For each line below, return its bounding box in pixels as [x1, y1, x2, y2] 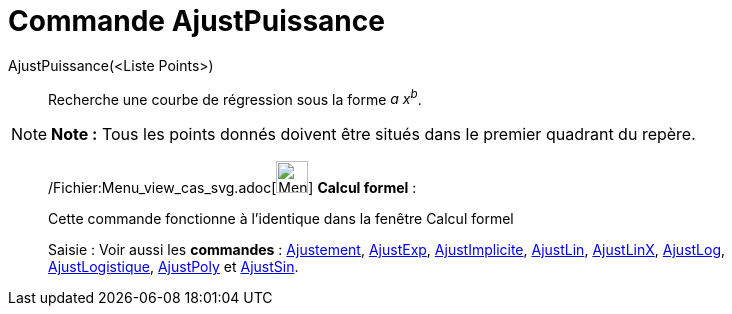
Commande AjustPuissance [8, 4, 385, 38]
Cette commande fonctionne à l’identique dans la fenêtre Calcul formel [48, 210, 514, 228]
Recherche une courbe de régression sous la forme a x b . [48, 87, 422, 108]
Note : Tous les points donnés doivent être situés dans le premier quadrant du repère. [51, 124, 696, 145]
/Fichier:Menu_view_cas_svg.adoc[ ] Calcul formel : [48, 179, 417, 197]
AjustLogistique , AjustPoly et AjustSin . [48, 258, 299, 276]
